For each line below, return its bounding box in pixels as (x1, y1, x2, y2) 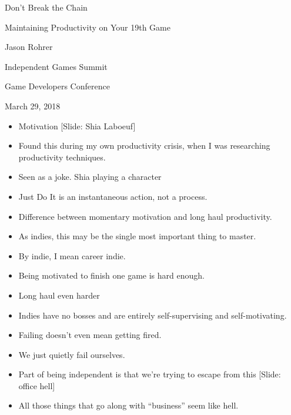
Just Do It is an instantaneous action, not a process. (18, 190, 208, 202)
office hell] (18, 379, 55, 391)
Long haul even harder (18, 289, 100, 301)
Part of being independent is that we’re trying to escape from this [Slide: (18, 368, 281, 380)
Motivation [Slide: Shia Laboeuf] (18, 119, 136, 132)
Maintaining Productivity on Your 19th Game (5, 21, 170, 33)
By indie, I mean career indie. (18, 249, 126, 262)
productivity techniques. (18, 150, 106, 163)
